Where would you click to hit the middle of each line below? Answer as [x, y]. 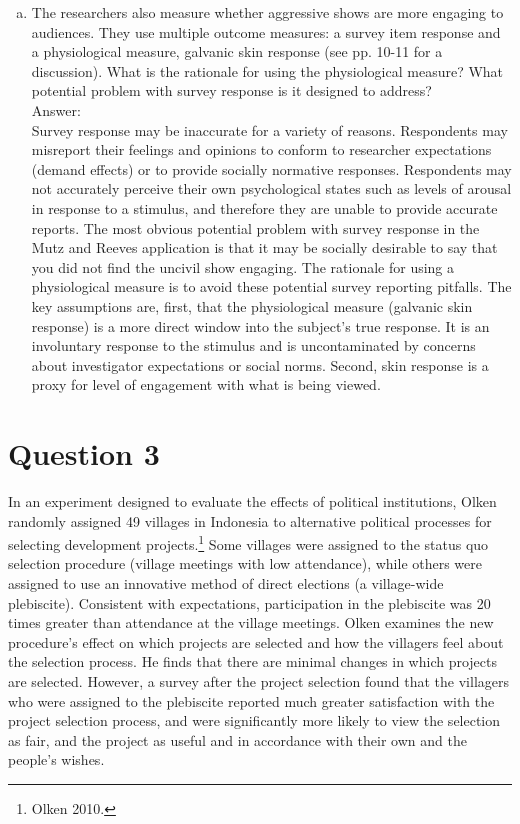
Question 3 [84, 453]
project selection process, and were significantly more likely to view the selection [254, 720]
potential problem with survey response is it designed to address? [231, 90]
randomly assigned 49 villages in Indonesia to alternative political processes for [250, 520]
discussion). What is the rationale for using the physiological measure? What [267, 70]
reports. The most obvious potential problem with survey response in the [255, 227]
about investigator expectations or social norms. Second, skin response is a [260, 364]
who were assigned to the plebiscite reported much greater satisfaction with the [251, 700]
